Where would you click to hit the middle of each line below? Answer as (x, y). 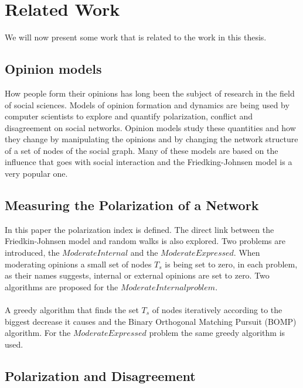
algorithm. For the (38, 333)
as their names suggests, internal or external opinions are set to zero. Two (137, 275)
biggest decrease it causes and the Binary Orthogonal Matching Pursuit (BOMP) (151, 321)
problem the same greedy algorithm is (217, 333)
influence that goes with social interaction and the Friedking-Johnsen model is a (149, 162)
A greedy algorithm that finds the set (72, 310)
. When (247, 253)
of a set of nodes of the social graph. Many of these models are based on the (142, 150)
